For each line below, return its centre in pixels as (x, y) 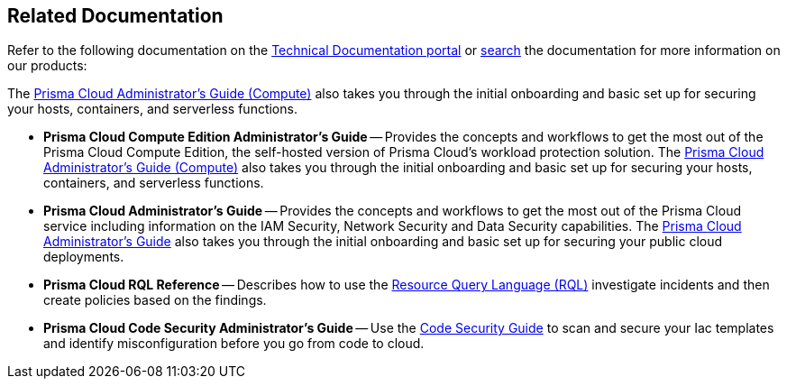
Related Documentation (115, 16)
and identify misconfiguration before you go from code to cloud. (234, 344)
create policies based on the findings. (155, 300)
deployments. (84, 257)
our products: (47, 66)
